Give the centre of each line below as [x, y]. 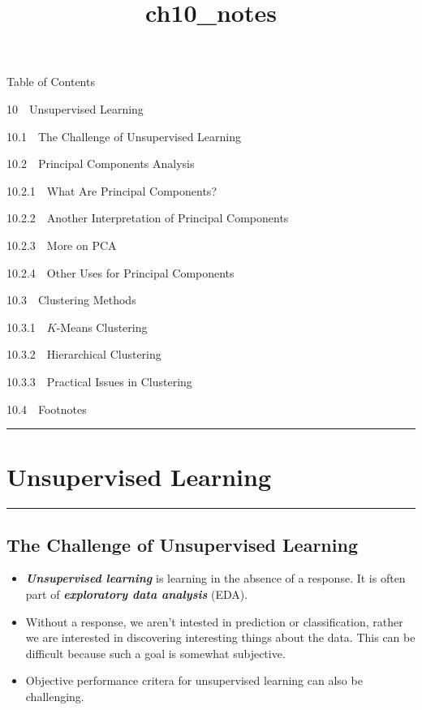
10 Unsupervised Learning [75, 108]
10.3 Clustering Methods [71, 300]
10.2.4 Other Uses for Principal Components [121, 272]
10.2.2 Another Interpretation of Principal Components [148, 218]
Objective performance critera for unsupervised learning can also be [194, 680]
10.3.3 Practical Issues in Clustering [99, 381]
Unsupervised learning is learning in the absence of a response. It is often [215, 578]
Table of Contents [51, 82]
